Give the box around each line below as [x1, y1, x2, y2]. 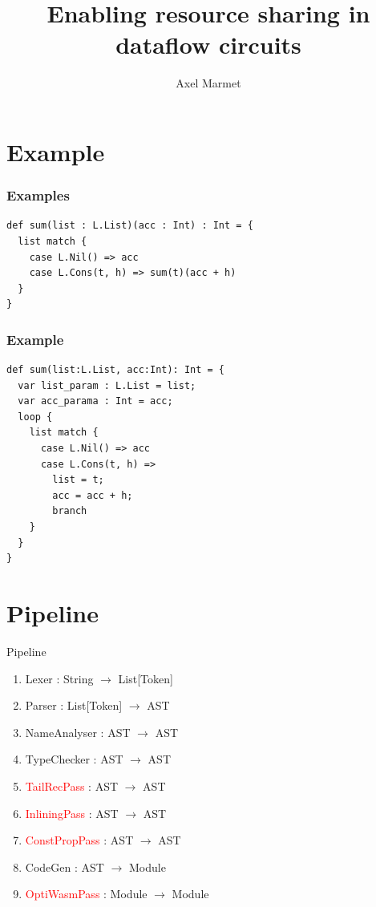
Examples [6, 185, 70, 205]
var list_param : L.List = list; [18, 379, 196, 391]
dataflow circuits [115, 28, 301, 61]
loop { [18, 411, 53, 423]
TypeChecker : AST [25, 751, 123, 767]
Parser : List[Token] [25, 697, 123, 714]
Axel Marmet [176, 75, 241, 91]
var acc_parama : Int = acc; [18, 395, 173, 407]
